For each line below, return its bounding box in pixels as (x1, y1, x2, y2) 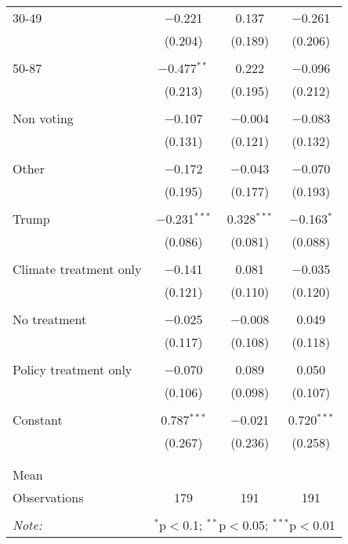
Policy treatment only (13, 360, 132, 378)
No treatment (13, 310, 87, 328)
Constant (13, 411, 63, 429)
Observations (13, 488, 84, 506)
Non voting (13, 109, 74, 127)
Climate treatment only (13, 260, 142, 278)
